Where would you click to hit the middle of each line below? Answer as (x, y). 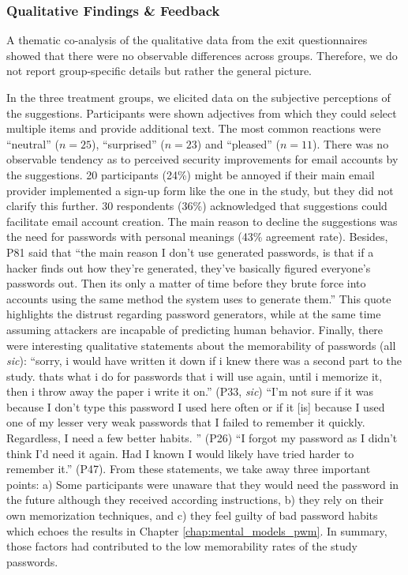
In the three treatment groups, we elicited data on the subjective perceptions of (198, 97)
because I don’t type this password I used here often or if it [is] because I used (196, 406)
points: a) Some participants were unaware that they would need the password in (203, 484)
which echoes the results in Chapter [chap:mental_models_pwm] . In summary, (197, 530)
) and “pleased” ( (238, 143)
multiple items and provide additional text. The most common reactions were (194, 128)
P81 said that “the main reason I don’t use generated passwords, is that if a (190, 252)
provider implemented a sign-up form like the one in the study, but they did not (200, 190)
